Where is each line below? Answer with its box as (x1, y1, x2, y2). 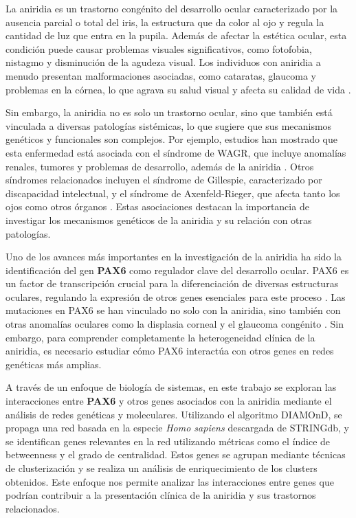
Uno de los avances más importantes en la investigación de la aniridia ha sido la (5, 249, 342, 264)
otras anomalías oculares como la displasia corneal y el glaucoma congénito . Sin (5, 317, 344, 331)
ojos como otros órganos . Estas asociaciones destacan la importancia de (5, 199, 309, 214)
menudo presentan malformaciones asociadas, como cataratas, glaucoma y (5, 68, 316, 82)
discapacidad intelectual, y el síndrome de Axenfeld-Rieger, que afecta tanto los (5, 185, 340, 200)
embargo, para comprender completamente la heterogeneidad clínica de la (5, 330, 315, 344)
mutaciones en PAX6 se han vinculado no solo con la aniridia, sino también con (5, 303, 341, 317)
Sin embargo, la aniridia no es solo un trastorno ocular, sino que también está (5, 105, 333, 120)
